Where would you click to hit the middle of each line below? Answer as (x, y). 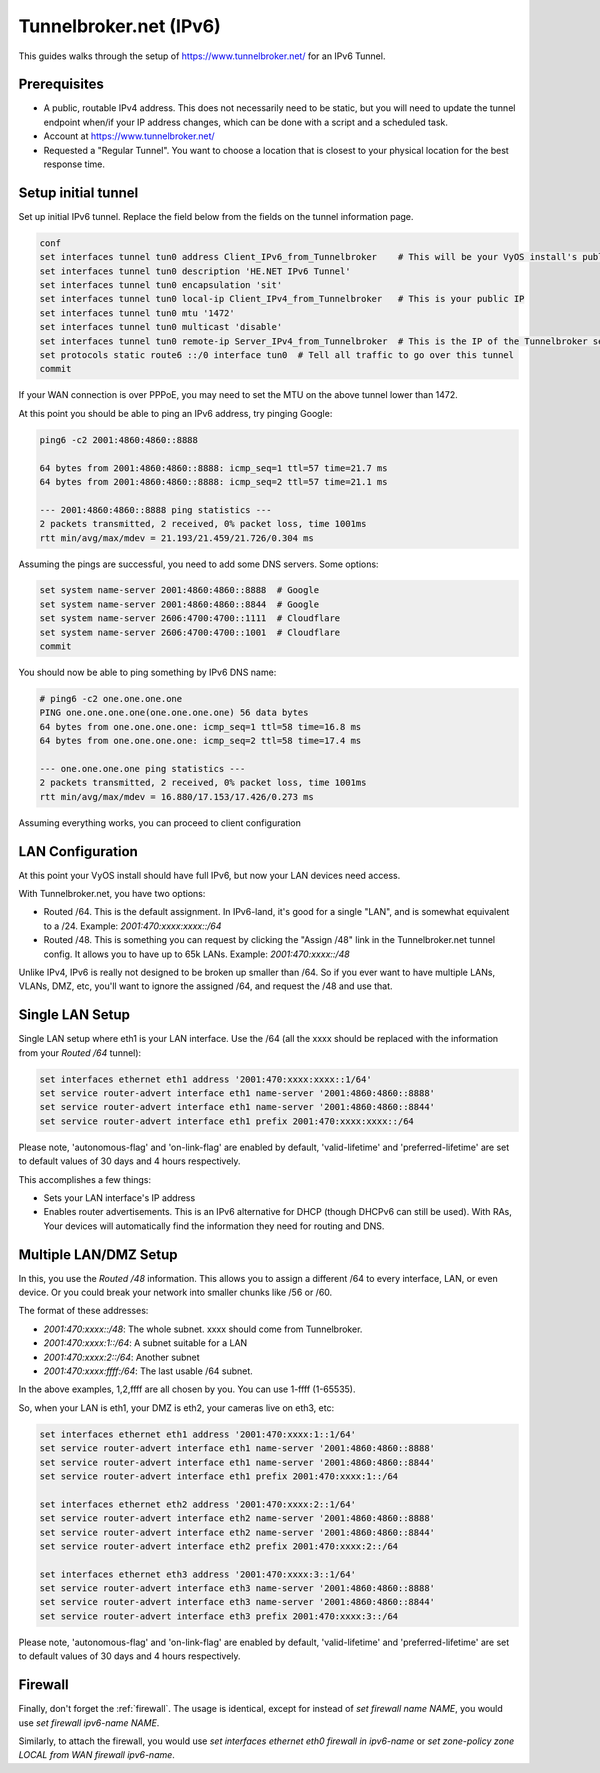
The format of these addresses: (83, 1311)
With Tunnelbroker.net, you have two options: (112, 894)
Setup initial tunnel (78, 192)
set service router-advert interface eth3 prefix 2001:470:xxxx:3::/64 (219, 1616)
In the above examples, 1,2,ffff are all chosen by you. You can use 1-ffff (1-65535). (187, 1389)
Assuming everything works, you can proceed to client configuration (160, 822)
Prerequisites (61, 84)
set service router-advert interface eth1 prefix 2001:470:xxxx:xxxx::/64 (227, 1121)
